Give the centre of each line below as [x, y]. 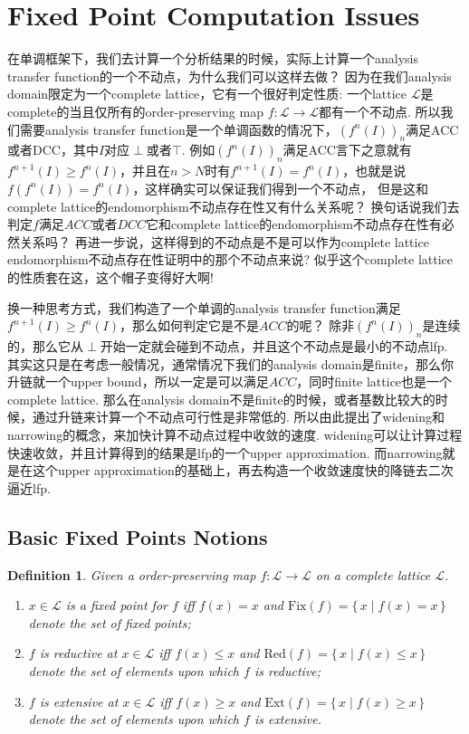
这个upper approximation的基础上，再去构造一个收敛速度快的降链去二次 [243, 470]
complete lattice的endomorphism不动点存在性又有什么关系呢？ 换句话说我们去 [234, 206]
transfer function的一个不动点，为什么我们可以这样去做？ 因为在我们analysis [230, 76]
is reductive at [78, 653]
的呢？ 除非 [321, 325]
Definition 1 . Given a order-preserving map [132, 574]
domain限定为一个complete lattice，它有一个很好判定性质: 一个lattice [207, 94]
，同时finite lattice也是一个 [374, 381]
